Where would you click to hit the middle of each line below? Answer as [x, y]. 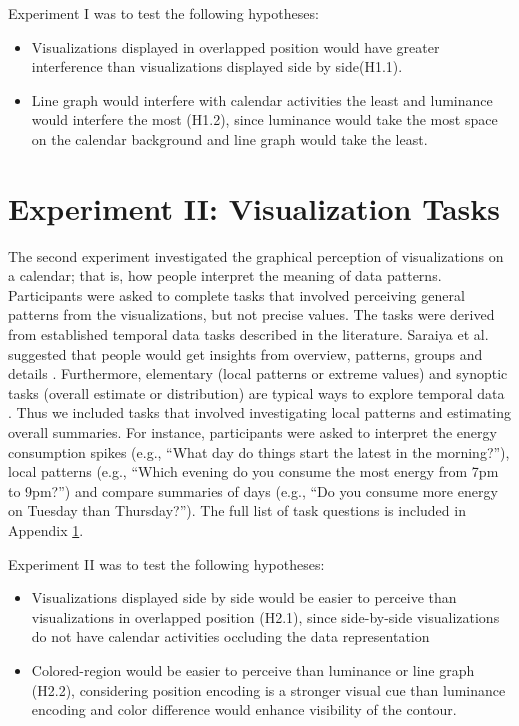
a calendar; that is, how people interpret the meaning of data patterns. [225, 275]
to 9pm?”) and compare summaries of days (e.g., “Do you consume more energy [253, 490]
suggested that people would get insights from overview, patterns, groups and [245, 353]
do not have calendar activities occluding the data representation [230, 636]
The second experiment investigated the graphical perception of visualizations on [256, 255]
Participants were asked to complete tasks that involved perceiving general [236, 294]
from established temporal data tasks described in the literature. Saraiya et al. [248, 334]
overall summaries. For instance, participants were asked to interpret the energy [252, 432]
